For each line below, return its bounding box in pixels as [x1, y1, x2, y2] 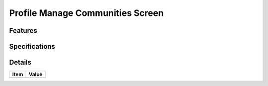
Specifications [9, 42, 56, 51]
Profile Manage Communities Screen [9, 7, 164, 18]
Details [9, 58, 32, 67]
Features [9, 26, 37, 35]
